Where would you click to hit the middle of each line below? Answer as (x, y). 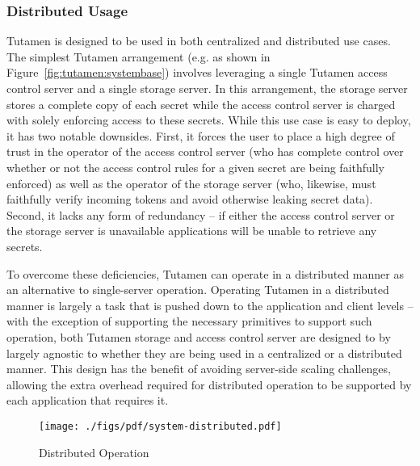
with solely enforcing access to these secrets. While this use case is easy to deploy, (209, 120)
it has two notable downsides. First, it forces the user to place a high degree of (201, 135)
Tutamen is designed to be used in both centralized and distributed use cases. (199, 41)
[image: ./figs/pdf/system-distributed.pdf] (160, 426)
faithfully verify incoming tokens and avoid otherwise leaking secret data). (190, 199)
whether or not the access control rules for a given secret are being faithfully (196, 167)
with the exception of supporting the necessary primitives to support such (189, 321)
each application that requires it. (88, 400)
